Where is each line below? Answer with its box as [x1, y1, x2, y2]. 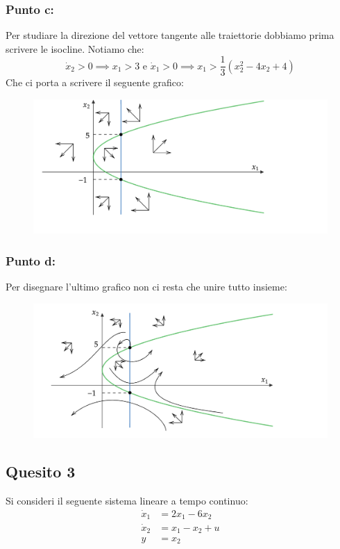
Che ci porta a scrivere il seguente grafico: [6, 75, 184, 90]
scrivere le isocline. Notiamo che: [6, 41, 144, 56]
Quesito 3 [6, 461, 76, 482]
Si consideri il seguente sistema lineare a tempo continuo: [6, 493, 248, 507]
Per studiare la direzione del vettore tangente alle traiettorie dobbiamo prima [6, 28, 334, 42]
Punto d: [6, 252, 56, 269]
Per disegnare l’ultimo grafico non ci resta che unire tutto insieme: [6, 279, 287, 294]
